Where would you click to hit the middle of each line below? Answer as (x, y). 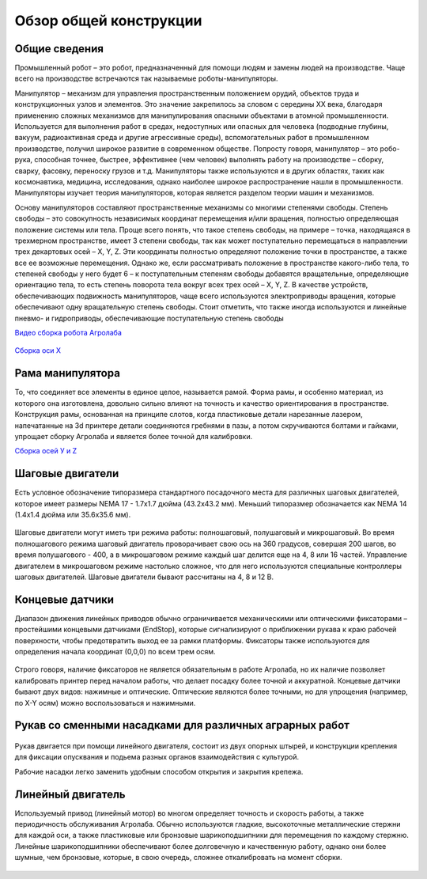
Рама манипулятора (67, 373)
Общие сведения (59, 49)
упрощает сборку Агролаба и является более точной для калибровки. (134, 436)
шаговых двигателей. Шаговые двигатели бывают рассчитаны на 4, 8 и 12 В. (144, 577)
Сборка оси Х (38, 350)
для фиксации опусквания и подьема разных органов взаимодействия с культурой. (157, 757)
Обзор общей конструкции (108, 21)
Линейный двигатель (70, 794)
